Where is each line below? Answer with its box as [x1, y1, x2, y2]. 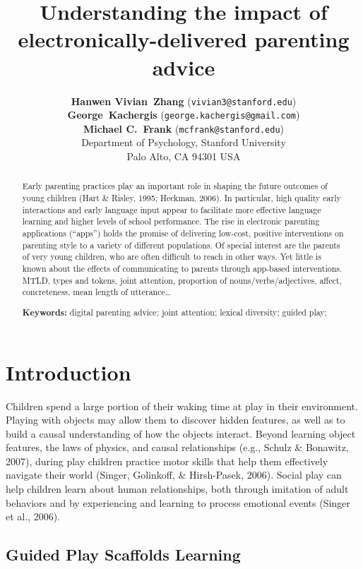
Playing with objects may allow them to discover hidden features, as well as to [6, 412, 345, 427]
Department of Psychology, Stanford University [81, 135, 286, 150]
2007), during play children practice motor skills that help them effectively [6, 453, 328, 468]
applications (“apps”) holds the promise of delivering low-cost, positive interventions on [22, 227, 344, 239]
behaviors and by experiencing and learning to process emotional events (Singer [6, 495, 350, 510]
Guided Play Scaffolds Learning [6, 544, 241, 565]
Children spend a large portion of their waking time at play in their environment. [6, 398, 358, 413]
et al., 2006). [6, 509, 60, 524]
